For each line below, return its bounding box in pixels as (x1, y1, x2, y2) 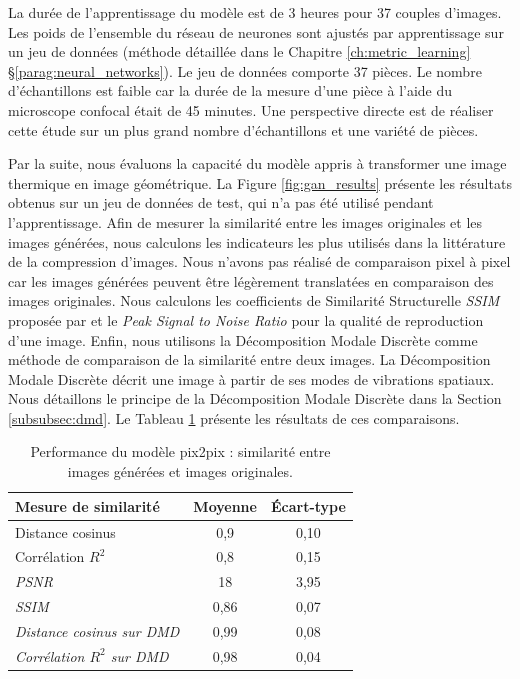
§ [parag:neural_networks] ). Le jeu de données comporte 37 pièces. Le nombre (8, 60, 482, 81)
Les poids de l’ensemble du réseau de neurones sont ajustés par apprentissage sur (8, 21, 504, 42)
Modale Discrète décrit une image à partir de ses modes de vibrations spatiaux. (8, 368, 495, 389)
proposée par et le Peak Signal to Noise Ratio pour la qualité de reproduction (8, 309, 484, 330)
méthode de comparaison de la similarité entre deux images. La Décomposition (8, 349, 491, 370)
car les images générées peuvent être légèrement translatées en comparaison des (8, 270, 494, 291)
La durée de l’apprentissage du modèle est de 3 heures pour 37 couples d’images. (8, 2, 502, 22)
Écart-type (270, 495, 346, 516)
